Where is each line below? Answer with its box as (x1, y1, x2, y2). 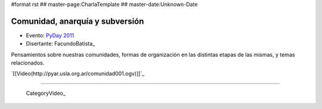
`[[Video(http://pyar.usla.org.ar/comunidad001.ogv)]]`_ (11, 70, 145, 77)
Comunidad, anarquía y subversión (11, 16, 144, 26)
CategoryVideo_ (26, 89, 66, 97)
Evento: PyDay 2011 (26, 31, 75, 39)
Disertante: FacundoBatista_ (26, 40, 95, 47)
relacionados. (11, 59, 45, 66)
